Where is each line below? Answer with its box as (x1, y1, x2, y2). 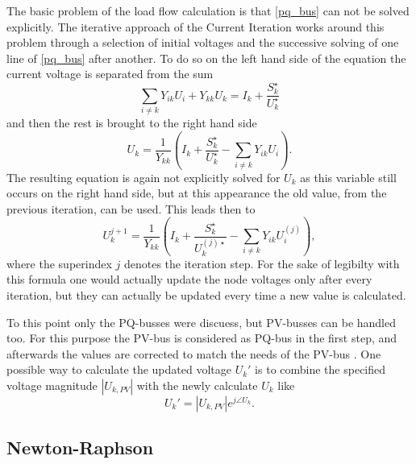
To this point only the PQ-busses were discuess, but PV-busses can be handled (6, 313, 397, 330)
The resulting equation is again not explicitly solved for (6, 168, 281, 185)
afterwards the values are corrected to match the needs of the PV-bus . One (6, 345, 381, 362)
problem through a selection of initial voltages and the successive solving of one (6, 34, 399, 51)
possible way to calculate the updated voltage (6, 361, 231, 378)
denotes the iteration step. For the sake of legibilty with (123, 255, 400, 271)
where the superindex (6, 255, 112, 271)
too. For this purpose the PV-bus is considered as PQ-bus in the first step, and (6, 329, 397, 346)
